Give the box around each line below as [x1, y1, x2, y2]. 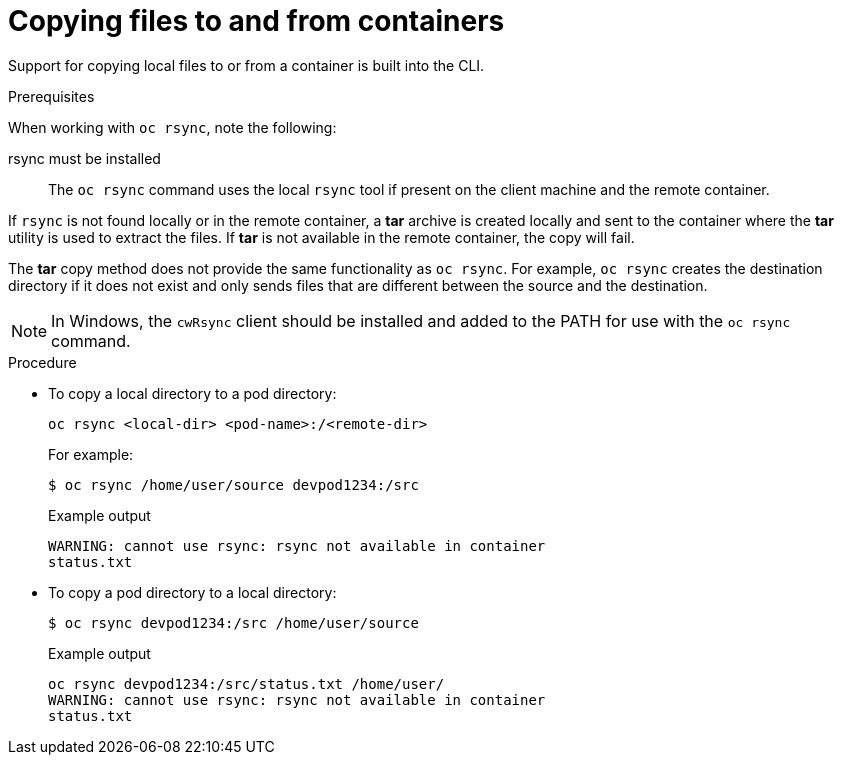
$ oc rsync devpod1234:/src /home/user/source [48, 614, 419, 631]
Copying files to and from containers [8, 4, 505, 38]
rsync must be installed [8, 149, 161, 167]
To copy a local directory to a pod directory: [48, 384, 337, 402]
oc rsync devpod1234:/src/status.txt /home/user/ [48, 675, 445, 692]
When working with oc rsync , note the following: [8, 118, 337, 136]
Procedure [8, 353, 77, 371]
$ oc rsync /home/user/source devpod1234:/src [48, 476, 419, 493]
